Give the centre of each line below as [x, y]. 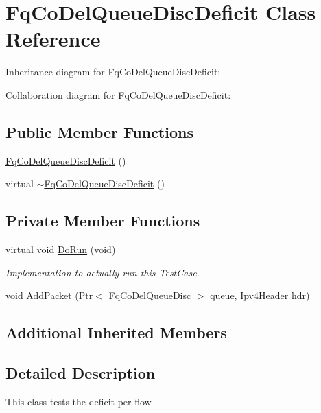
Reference [53, 39]
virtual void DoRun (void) [61, 249]
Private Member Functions [103, 221]
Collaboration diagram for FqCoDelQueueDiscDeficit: [118, 94]
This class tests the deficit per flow [79, 401]
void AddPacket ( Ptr [49, 295]
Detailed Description [81, 373]
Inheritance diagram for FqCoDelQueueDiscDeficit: [113, 72]
